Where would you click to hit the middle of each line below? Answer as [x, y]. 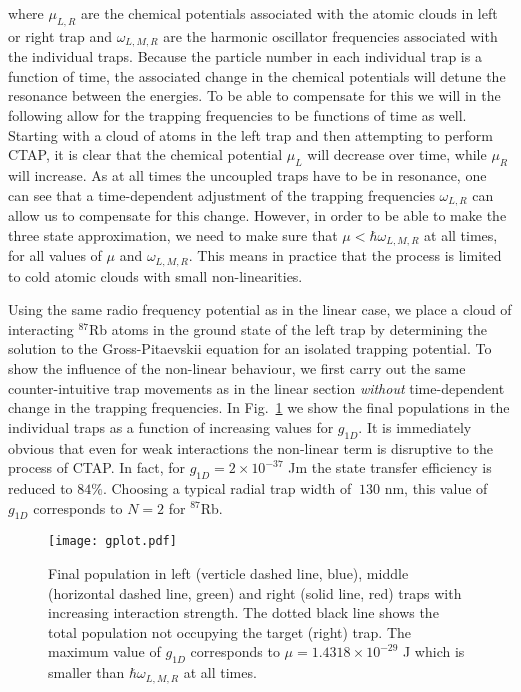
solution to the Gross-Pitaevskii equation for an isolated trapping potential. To [250, 348]
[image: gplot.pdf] [112, 541]
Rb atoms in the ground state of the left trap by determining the [288, 328]
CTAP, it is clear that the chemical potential [145, 154]
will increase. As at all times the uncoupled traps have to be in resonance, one [247, 175]
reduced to [40, 487]
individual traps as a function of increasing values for [171, 426]
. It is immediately [415, 426]
